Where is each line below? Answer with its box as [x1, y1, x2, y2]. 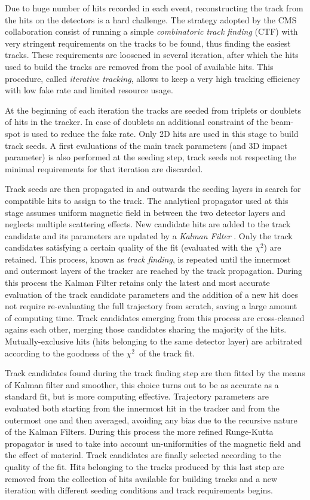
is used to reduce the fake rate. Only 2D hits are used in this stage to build [23, 127, 299, 139]
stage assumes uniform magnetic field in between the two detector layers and [5, 206, 286, 218]
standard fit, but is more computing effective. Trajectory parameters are [5, 390, 269, 403]
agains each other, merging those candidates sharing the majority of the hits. [5, 323, 287, 336]
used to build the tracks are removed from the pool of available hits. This [5, 60, 274, 72]
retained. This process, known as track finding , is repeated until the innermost [5, 252, 291, 265]
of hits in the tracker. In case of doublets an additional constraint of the [5, 115, 268, 128]
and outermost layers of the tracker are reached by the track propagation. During [5, 264, 303, 277]
